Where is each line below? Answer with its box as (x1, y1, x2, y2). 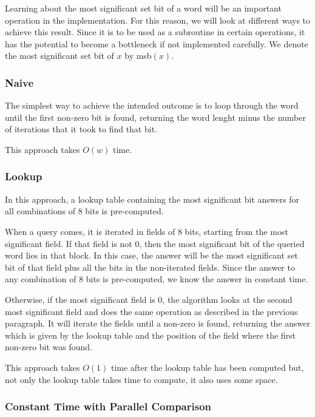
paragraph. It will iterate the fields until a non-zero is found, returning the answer (5, 317, 310, 330)
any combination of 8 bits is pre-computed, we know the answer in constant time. (5, 273, 308, 285)
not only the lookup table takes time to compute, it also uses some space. (5, 373, 278, 385)
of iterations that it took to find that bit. (5, 123, 157, 135)
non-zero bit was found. (5, 341, 93, 353)
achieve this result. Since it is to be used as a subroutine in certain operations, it (5, 25, 305, 38)
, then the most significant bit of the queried (139, 237, 305, 249)
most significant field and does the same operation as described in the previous (5, 305, 298, 317)
